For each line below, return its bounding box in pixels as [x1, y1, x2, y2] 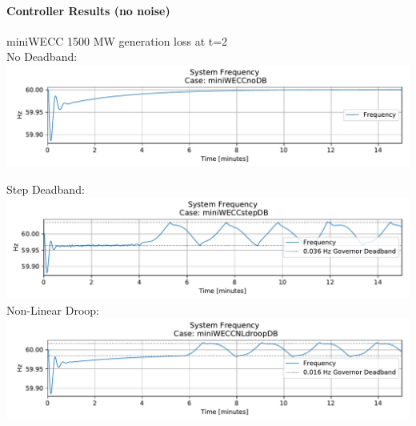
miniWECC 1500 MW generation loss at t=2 [6, 32, 228, 49]
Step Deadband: [6, 180, 85, 197]
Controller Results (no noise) [6, 2, 170, 18]
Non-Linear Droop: [6, 301, 99, 318]
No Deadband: [6, 48, 78, 65]
